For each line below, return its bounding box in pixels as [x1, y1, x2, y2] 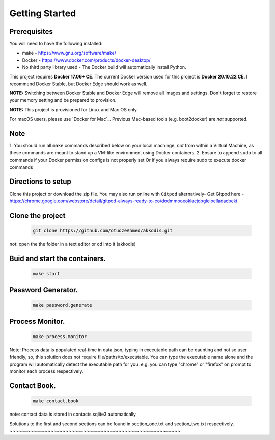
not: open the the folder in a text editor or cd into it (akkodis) [9, 241, 136, 247]
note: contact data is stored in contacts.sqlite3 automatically [9, 411, 136, 418]
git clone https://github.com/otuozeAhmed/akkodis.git [33, 227, 173, 234]
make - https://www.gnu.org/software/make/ [22, 50, 117, 56]
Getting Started [9, 8, 76, 19]
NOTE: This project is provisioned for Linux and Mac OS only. [9, 107, 139, 113]
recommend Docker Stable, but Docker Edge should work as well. [9, 81, 148, 87]
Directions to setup [9, 177, 71, 186]
